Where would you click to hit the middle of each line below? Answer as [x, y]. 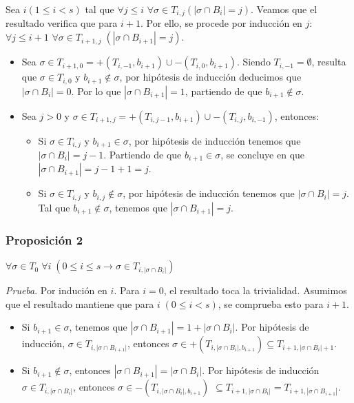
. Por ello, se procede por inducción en [221, 23]
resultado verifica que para [62, 23]
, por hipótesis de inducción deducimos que [210, 77]
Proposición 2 [44, 239]
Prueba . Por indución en [56, 290]
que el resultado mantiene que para [80, 303]
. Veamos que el [284, 9]
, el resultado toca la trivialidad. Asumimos [255, 290]
